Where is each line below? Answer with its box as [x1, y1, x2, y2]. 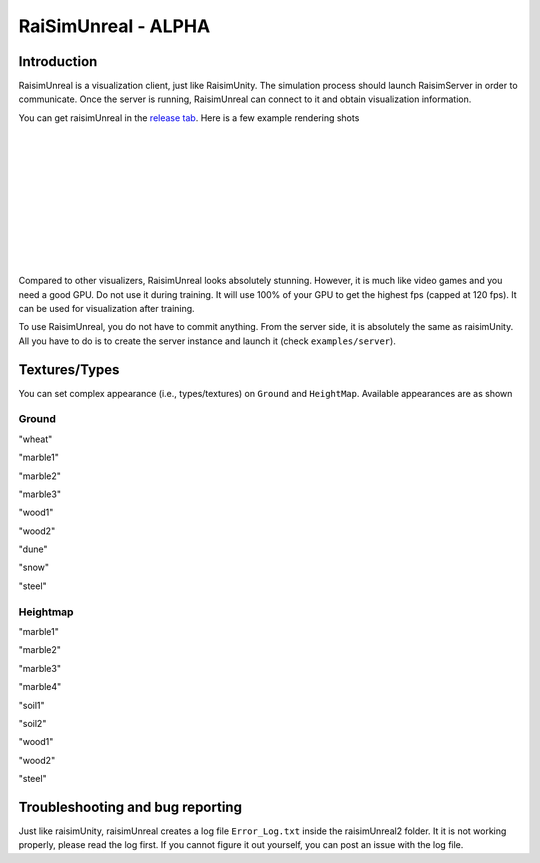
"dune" [18, 543, 48, 555]
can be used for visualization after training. [18, 302, 195, 314]
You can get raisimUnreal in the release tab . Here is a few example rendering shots [18, 111, 360, 124]
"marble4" [18, 681, 62, 693]
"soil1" [18, 699, 45, 711]
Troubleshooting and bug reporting [18, 798, 242, 815]
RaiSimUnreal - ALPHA [18, 15, 211, 37]
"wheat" [18, 433, 53, 445]
